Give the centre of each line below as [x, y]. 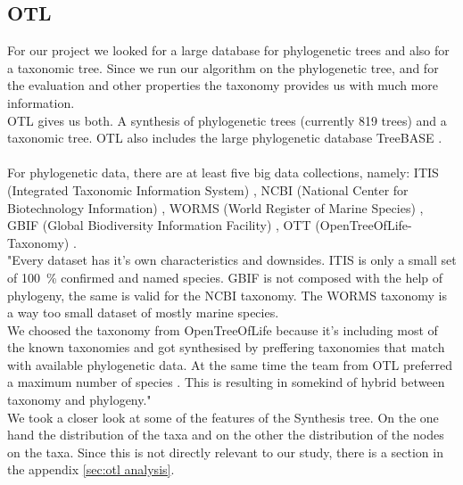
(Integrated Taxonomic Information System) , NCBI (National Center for [208, 189]
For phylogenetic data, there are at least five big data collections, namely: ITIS [223, 173]
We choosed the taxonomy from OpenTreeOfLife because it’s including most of [223, 329]
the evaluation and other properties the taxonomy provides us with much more [223, 85]
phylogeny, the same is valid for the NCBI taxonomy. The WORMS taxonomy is [227, 295]
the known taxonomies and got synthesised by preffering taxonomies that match [226, 347]
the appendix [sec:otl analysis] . [91, 469]
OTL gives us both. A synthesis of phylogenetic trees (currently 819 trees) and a [227, 120]
